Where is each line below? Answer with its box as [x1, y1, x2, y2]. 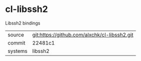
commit [7, 39, 25, 46]
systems [7, 47, 27, 54]
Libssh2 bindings [5, 20, 40, 26]
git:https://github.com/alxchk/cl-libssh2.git [32, 31, 133, 38]
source [7, 31, 24, 38]
